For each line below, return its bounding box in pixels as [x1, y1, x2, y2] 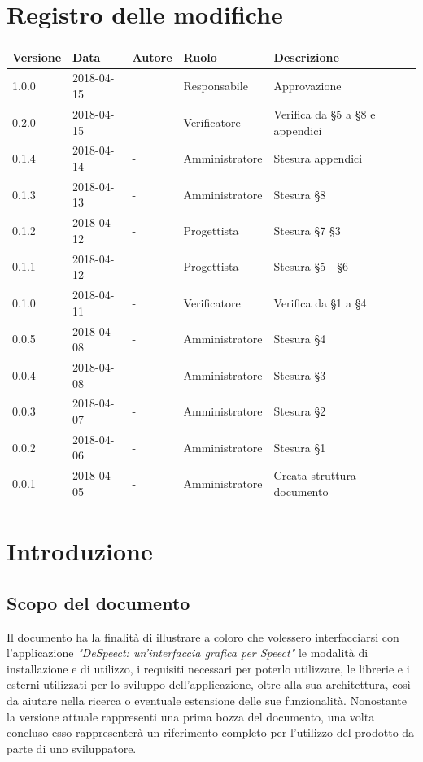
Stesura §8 [273, 185, 326, 202]
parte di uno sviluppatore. [7, 739, 137, 756]
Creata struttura [273, 467, 356, 484]
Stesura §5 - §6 [273, 258, 348, 275]
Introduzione [7, 534, 153, 568]
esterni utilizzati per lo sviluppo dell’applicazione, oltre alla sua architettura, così [7, 676, 411, 693]
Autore [132, 48, 172, 65]
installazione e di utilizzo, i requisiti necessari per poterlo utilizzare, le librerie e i [7, 660, 410, 677]
